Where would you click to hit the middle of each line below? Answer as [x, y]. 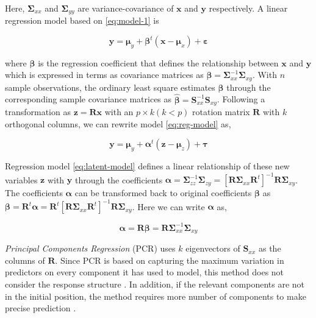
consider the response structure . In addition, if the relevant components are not [155, 284]
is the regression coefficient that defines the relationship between [158, 62]
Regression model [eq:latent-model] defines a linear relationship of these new [147, 166]
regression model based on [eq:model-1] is [82, 20]
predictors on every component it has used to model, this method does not [145, 272]
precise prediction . [41, 308]
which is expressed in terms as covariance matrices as [104, 75]
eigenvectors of [213, 248]
